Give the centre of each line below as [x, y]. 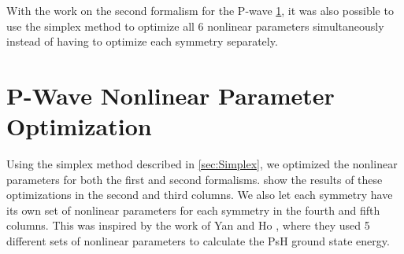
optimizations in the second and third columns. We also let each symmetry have [200, 195]
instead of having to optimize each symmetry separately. [142, 41]
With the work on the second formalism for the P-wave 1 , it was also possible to [200, 10]
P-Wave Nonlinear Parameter [170, 95]
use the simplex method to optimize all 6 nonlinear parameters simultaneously [195, 26]
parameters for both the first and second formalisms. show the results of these [195, 179]
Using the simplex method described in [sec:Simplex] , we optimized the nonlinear [202, 164]
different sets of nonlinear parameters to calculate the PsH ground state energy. [198, 241]
